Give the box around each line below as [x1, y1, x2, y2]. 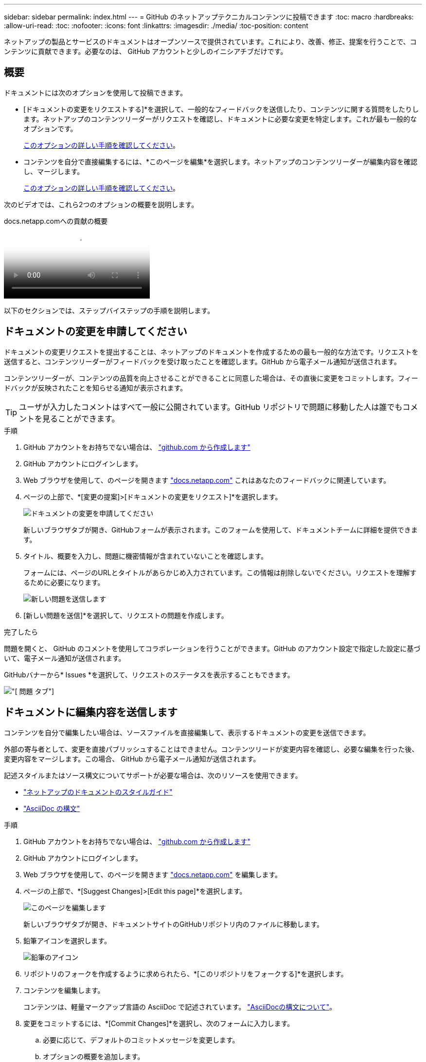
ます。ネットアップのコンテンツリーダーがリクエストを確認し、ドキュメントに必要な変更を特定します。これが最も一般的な [23, 114, 417, 123]
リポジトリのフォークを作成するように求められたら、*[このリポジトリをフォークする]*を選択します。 [23, 969, 348, 978]
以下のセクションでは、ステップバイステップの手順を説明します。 [4, 306, 214, 315]
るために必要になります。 [23, 578, 105, 586]
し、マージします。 [23, 167, 84, 176]
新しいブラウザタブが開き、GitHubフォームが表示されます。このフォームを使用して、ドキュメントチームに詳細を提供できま [23, 525, 418, 534]
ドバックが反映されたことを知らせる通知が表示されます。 [4, 383, 187, 392]
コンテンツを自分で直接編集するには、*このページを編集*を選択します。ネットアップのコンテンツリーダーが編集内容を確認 [23, 157, 418, 166]
